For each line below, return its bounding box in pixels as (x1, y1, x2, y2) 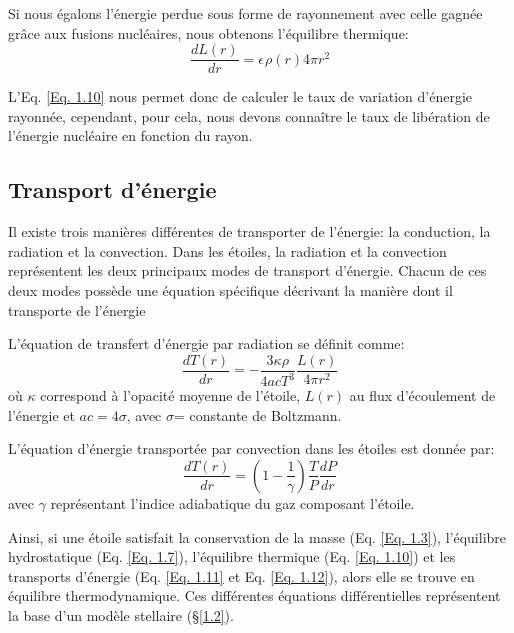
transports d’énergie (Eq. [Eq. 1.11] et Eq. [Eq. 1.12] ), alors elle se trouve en (8, 565, 475, 586)
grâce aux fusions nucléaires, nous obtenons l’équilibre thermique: (8, 22, 409, 43)
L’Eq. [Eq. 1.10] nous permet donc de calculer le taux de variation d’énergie (8, 86, 473, 107)
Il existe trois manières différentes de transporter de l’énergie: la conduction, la (8, 221, 491, 242)
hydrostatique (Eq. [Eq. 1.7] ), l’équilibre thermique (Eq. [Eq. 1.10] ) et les (8, 546, 456, 567)
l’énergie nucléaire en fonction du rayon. (8, 125, 253, 146)
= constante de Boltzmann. (173, 404, 342, 425)
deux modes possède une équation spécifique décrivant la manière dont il (8, 280, 453, 301)
